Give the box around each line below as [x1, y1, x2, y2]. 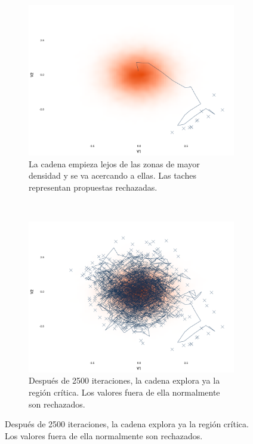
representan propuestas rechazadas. [29, 180, 158, 193]
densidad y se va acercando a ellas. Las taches [29, 169, 196, 182]
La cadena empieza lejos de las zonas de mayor [29, 157, 200, 170]
